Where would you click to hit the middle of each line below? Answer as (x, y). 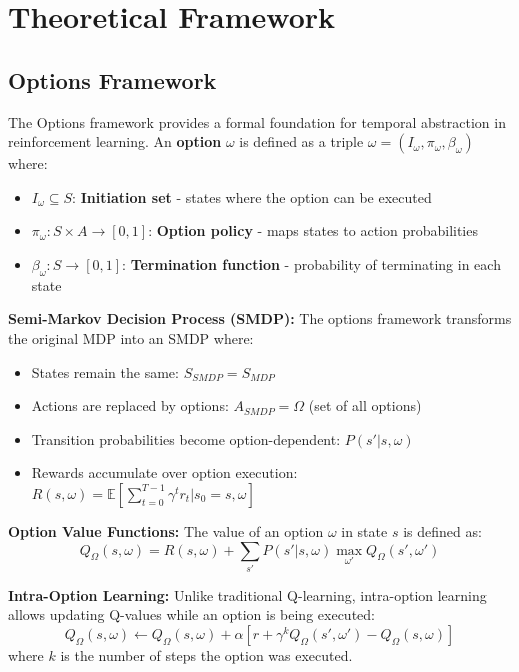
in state (364, 530)
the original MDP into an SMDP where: (131, 337)
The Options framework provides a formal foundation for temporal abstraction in (257, 121)
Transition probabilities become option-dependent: (186, 438)
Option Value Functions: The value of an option (166, 530)
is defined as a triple (301, 141)
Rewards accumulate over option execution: (164, 472)
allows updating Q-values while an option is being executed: (191, 614)
